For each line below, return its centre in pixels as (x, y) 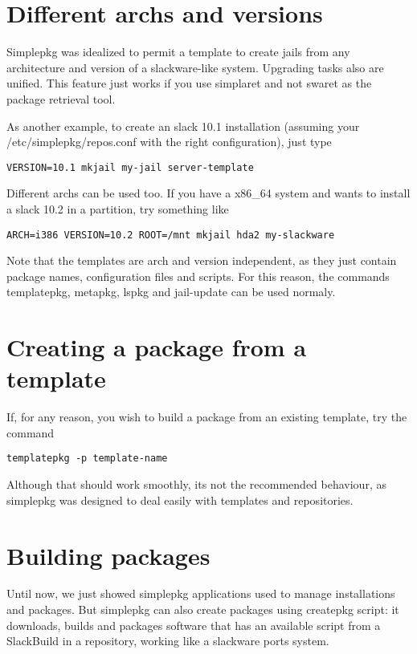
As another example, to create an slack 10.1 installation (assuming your (183, 126)
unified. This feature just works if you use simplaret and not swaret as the (189, 83)
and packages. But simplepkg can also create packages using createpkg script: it (203, 609)
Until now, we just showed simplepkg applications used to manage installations (201, 593)
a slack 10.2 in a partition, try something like (118, 208)
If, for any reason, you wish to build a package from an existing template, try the (207, 417)
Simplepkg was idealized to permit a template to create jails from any (178, 52)
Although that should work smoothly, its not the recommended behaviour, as (196, 484)
